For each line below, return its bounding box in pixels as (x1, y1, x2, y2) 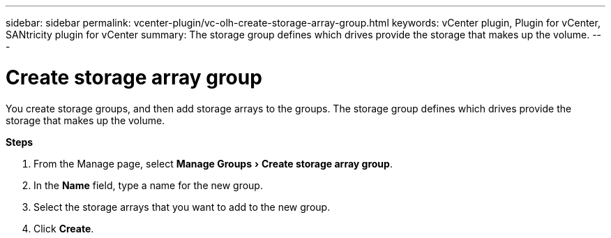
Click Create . (33, 222, 94, 235)
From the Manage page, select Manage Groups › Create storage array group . (33, 157, 393, 170)
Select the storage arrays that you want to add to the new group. (33, 200, 331, 213)
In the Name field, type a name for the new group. (33, 179, 263, 191)
